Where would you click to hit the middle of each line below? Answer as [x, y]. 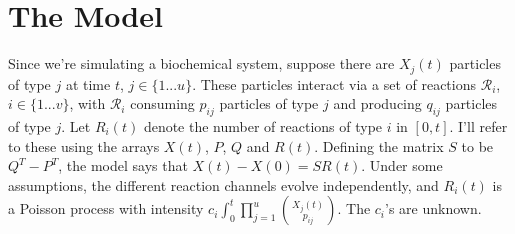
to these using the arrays [84, 145]
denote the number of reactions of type [263, 125]
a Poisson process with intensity [106, 208]
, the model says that [123, 165]
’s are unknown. [433, 208]
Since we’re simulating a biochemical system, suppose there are [201, 63]
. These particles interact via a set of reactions [334, 83]
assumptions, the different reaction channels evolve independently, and [223, 184]
